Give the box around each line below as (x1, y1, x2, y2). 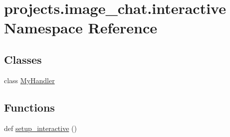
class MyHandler (4, 75, 55, 85)
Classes (4, 51, 42, 67)
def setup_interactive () (4, 123, 77, 133)
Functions (4, 99, 55, 115)
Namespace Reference (4, 17, 157, 38)
